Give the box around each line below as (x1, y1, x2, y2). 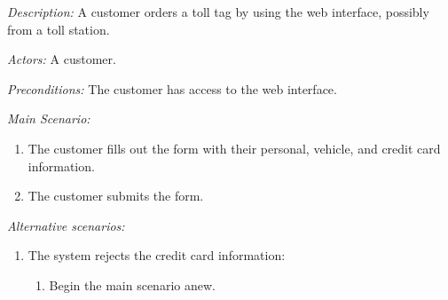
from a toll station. (7, 20, 110, 38)
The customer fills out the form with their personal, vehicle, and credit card (28, 138, 441, 157)
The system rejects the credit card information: (28, 246, 286, 264)
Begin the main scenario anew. (49, 275, 216, 294)
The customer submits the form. (28, 186, 204, 205)
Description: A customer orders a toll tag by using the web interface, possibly (7, 3, 429, 20)
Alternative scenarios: (7, 216, 125, 234)
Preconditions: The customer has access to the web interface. (7, 79, 337, 98)
